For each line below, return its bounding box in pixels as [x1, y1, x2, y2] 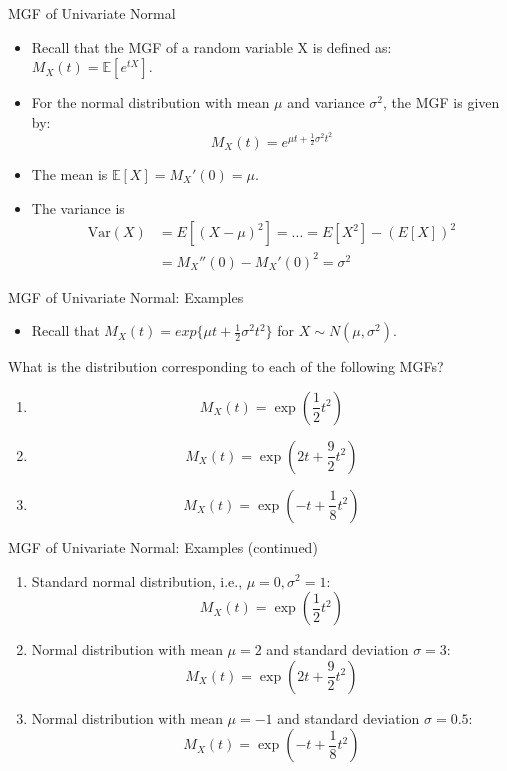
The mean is [31, 164, 108, 185]
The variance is [31, 197, 125, 218]
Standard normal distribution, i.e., [31, 570, 243, 591]
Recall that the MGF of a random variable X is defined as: [31, 36, 392, 57]
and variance [287, 92, 365, 113]
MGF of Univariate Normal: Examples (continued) [8, 536, 318, 557]
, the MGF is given [383, 92, 500, 113]
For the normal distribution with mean [31, 92, 270, 113]
